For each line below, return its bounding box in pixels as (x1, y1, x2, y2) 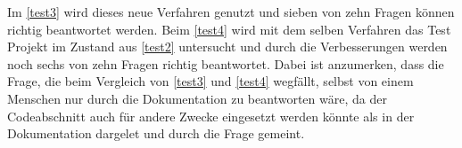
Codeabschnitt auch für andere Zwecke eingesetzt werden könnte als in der (7, 106, 415, 125)
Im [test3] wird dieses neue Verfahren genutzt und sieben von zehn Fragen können (7, 3, 455, 20)
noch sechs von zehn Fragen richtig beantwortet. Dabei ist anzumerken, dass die (7, 54, 444, 73)
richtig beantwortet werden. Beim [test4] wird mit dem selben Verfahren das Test (7, 19, 451, 38)
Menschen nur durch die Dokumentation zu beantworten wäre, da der (7, 89, 387, 107)
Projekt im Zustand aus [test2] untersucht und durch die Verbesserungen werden (7, 37, 448, 56)
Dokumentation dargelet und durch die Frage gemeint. (7, 124, 305, 143)
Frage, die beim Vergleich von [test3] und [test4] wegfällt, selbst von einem (7, 72, 414, 90)
